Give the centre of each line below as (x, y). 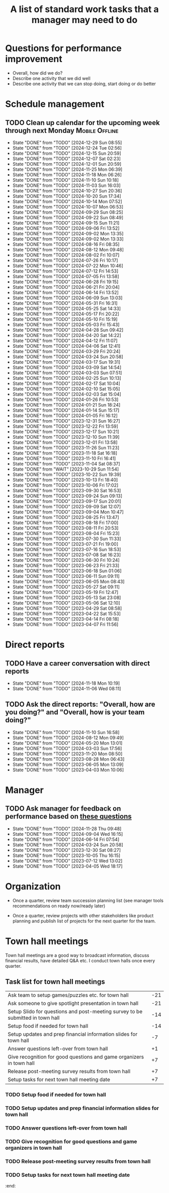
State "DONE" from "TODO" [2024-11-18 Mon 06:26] (67, 174)
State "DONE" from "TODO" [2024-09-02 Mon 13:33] (68, 239)
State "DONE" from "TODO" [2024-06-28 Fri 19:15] (65, 282)
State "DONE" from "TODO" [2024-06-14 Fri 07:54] (66, 839)
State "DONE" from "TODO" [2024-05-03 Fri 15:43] (66, 324)
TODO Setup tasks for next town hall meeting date (67, 1175)
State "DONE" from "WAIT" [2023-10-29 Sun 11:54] (66, 469)
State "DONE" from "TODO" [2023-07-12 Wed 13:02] (67, 860)
